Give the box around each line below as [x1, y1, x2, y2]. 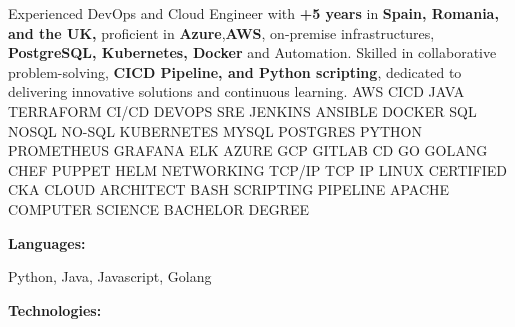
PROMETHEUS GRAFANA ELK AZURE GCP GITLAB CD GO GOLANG [8, 140, 488, 161]
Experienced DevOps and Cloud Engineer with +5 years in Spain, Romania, [8, 3, 499, 23]
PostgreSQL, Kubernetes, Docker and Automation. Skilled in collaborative [8, 42, 497, 63]
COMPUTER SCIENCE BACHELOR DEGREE [8, 198, 310, 219]
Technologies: [8, 299, 102, 320]
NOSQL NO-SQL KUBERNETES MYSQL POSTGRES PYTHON [8, 120, 422, 141]
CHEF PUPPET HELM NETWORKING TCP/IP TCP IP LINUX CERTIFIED [8, 159, 508, 180]
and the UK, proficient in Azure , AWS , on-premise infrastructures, [8, 22, 435, 43]
